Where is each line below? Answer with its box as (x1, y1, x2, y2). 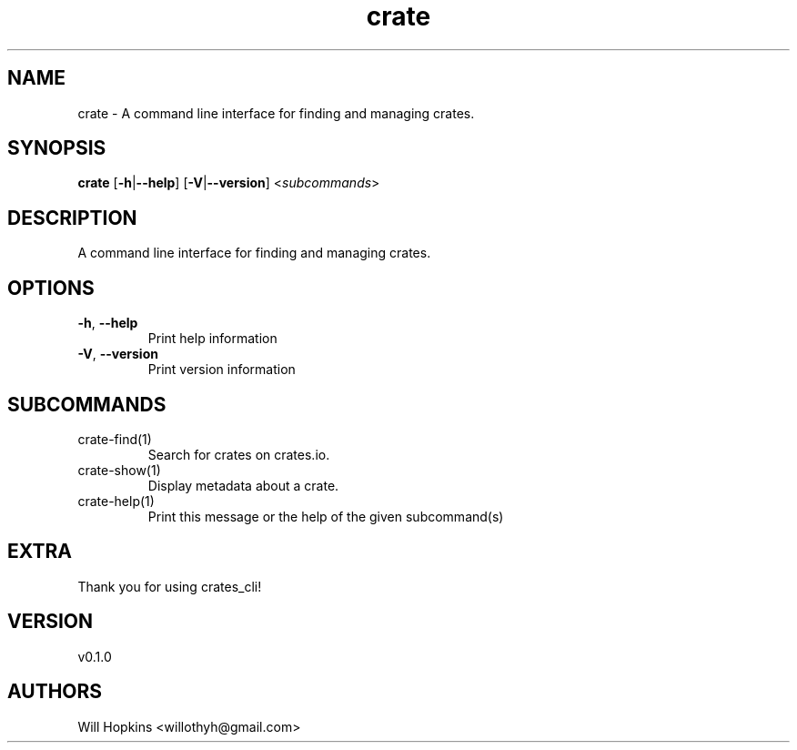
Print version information (147, 361, 296, 378)
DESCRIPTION (7, 206, 137, 229)
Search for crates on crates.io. (147, 446, 330, 462)
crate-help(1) (77, 492, 155, 509)
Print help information (147, 330, 277, 347)
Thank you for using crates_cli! (77, 578, 262, 594)
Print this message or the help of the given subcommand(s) (147, 508, 504, 524)
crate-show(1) (77, 461, 161, 478)
